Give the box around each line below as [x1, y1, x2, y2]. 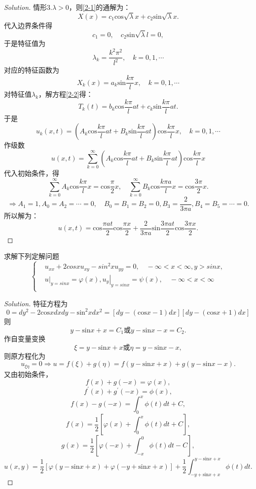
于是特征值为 [4, 38, 45, 48]
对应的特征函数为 [4, 65, 59, 75]
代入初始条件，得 [4, 168, 59, 178]
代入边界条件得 [4, 20, 52, 30]
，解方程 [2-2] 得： [38, 89, 93, 99]
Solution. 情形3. [4, 2, 52, 12]
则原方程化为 [4, 350, 45, 361]
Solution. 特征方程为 [4, 298, 68, 308]
